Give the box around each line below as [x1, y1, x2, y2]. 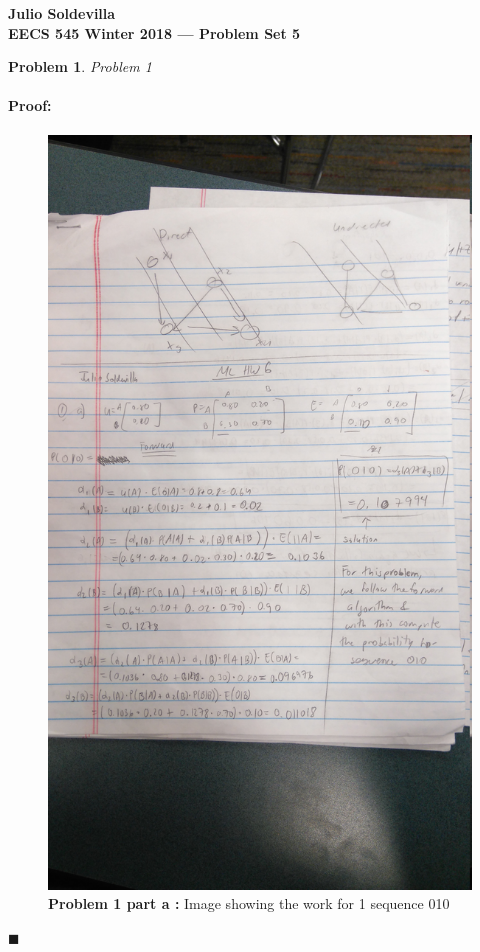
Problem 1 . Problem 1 [8, 56, 152, 77]
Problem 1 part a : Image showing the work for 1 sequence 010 [48, 893, 450, 914]
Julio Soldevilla [8, 3, 116, 23]
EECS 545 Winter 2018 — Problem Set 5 [8, 22, 301, 43]
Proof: [8, 95, 52, 116]
